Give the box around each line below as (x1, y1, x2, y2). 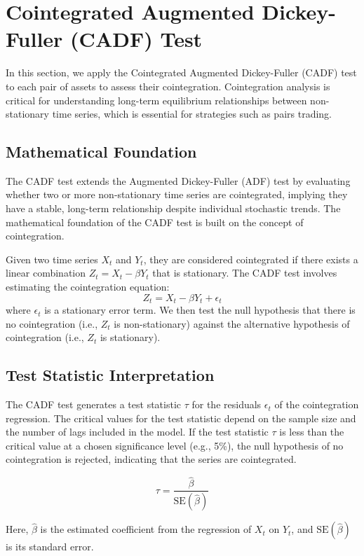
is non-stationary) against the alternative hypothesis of (114, 316, 350, 331)
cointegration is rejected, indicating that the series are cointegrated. (6, 452, 297, 466)
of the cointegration (274, 397, 359, 412)
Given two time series (6, 251, 98, 266)
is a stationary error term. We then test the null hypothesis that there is (44, 303, 356, 317)
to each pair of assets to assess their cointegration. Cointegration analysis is (6, 78, 330, 93)
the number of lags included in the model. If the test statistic (6, 424, 269, 439)
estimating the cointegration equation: (6, 279, 170, 294)
